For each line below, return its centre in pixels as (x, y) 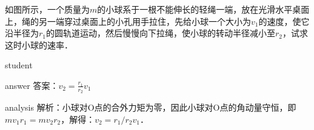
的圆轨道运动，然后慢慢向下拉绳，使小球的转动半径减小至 (161, 33)
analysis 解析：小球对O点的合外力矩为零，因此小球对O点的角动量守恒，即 (151, 107)
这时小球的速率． (39, 44)
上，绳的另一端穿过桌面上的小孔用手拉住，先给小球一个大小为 (128, 21)
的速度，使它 (284, 21)
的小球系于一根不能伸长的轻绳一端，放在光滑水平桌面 (203, 9)
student (19, 65)
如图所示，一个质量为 (47, 9)
